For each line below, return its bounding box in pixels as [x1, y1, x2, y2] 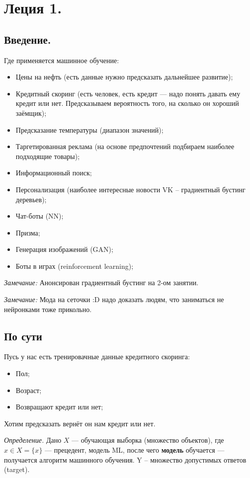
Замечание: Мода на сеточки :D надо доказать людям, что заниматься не [4, 294, 224, 305]
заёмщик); [15, 107, 47, 118]
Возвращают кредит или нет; [15, 401, 103, 412]
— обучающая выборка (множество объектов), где [72, 435, 224, 445]
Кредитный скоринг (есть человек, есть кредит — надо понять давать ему [15, 88, 241, 98]
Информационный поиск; [15, 167, 92, 178]
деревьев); [15, 194, 47, 204]
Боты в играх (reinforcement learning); [15, 260, 134, 271]
